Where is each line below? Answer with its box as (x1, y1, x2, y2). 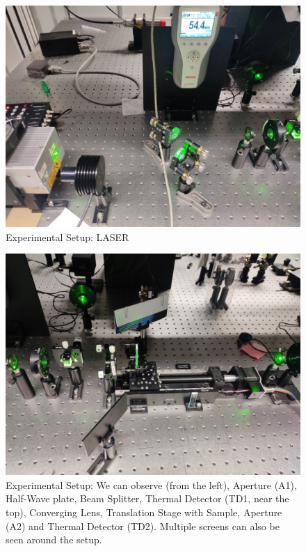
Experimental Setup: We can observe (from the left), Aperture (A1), (6, 477, 297, 492)
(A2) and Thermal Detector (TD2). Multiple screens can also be (6, 518, 280, 533)
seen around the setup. (6, 532, 102, 547)
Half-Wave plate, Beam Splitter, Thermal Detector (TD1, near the (6, 491, 289, 506)
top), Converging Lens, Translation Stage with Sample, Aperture (6, 504, 282, 519)
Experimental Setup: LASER (6, 229, 129, 244)
